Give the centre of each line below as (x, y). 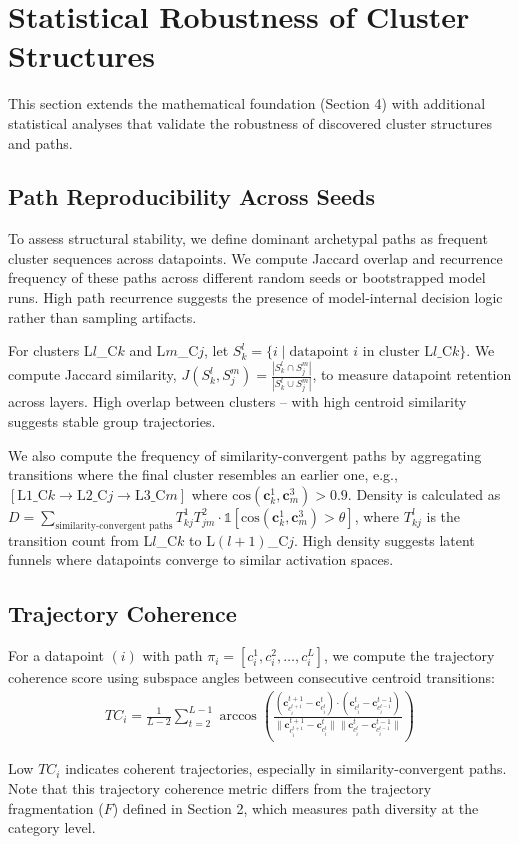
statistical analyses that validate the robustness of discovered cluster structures (250, 122)
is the (443, 515)
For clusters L (50, 350)
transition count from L (80, 539)
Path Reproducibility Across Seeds (191, 196)
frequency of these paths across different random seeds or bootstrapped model (247, 277)
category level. (52, 827)
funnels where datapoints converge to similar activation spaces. (201, 559)
